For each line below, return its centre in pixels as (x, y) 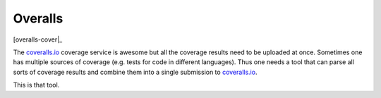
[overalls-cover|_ (38, 39)
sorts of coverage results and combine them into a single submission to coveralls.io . (135, 72)
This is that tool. (36, 85)
